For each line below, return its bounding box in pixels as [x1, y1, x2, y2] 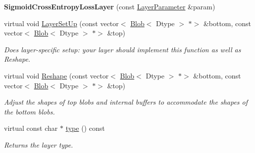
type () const [65, 123, 105, 133]
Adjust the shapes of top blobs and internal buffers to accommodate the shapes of [4, 97, 248, 107]
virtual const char [4, 123, 58, 133]
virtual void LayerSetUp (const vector [4, 18, 119, 28]
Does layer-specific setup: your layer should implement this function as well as [4, 44, 241, 54]
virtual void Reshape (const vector [4, 70, 109, 80]
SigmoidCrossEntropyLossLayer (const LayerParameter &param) [4, 1, 215, 11]
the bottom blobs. [4, 106, 55, 116]
